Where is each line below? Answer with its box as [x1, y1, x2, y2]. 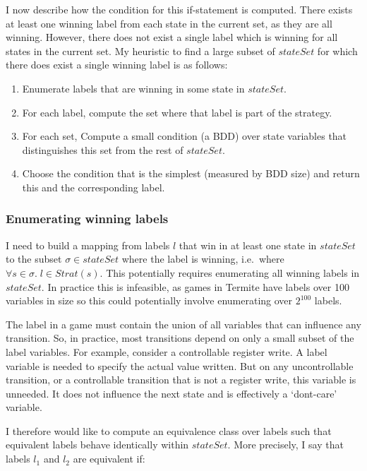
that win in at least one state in [179, 237, 317, 252]
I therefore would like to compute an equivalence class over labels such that [6, 423, 332, 438]
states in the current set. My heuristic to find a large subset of [6, 43, 275, 58]
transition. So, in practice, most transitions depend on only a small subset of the [6, 330, 354, 345]
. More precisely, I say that [227, 437, 344, 452]
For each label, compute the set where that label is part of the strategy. [22, 105, 332, 119]
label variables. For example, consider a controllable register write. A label [6, 344, 327, 359]
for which [317, 43, 358, 58]
